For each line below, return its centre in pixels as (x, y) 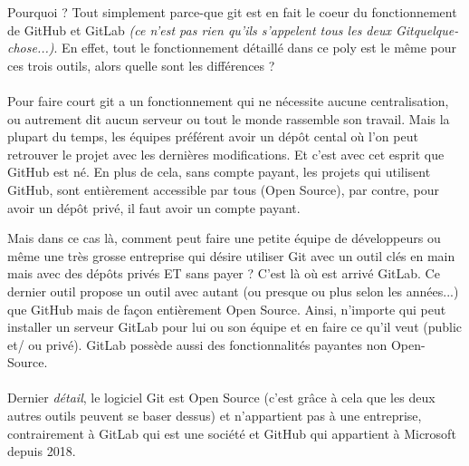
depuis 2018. (42, 451)
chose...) (31, 48)
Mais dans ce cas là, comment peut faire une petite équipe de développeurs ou (224, 238)
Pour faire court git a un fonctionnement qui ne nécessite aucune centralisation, (228, 100)
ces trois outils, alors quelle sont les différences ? (141, 65)
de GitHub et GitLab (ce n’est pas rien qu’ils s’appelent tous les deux (199, 29)
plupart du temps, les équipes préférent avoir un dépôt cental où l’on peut (213, 136)
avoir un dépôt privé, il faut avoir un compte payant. (154, 207)
